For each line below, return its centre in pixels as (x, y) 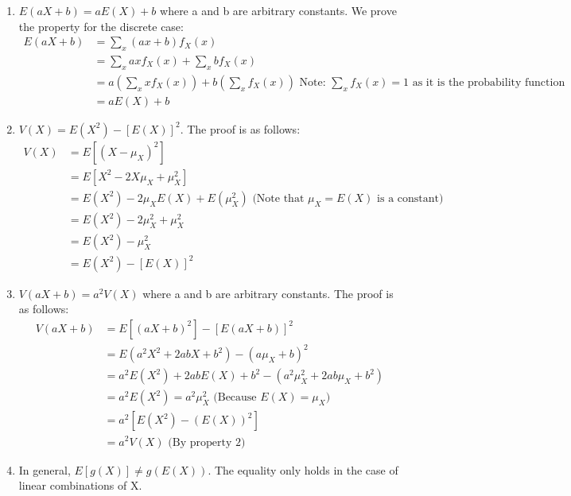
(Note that (278, 198)
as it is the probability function (489, 82)
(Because (235, 398)
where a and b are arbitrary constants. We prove (278, 10)
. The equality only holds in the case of (303, 469)
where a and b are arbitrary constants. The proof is (268, 293)
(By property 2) (207, 442)
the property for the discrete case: (101, 26)
